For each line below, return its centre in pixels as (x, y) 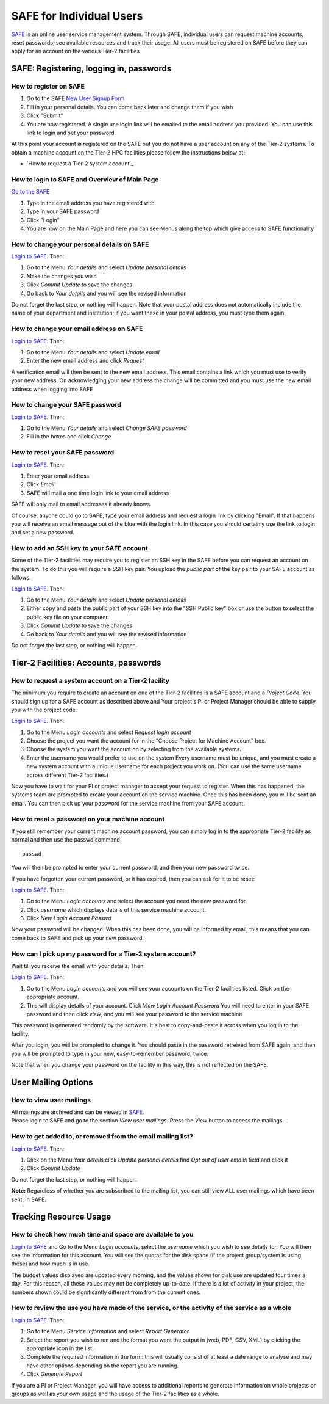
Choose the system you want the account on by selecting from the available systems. (134, 749)
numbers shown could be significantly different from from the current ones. (106, 1292)
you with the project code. (44, 710)
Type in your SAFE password (63, 211)
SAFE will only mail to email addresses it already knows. (81, 504)
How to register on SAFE (48, 87)
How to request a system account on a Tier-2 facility (90, 680)
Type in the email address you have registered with (90, 203)
